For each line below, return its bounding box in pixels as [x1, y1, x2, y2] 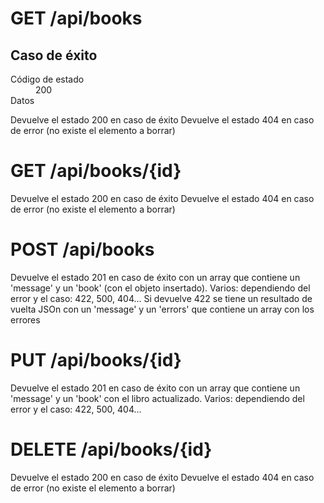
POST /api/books [10, 238, 155, 261]
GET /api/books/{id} [10, 160, 182, 182]
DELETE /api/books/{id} [10, 438, 213, 461]
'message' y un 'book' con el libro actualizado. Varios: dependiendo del [10, 392, 305, 404]
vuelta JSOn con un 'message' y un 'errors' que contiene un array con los [10, 303, 315, 315]
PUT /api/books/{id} [10, 349, 182, 372]
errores [10, 313, 41, 326]
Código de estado [10, 73, 85, 85]
